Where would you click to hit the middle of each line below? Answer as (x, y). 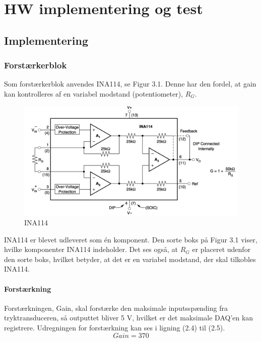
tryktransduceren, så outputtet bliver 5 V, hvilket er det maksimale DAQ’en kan (129, 318)
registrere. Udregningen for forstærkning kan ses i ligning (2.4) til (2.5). (115, 327)
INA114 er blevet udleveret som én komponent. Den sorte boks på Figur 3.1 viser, (131, 239)
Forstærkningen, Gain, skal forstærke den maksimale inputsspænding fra (116, 308)
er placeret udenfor (221, 249)
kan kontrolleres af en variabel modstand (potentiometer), (93, 93)
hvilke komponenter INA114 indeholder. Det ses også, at (91, 249)
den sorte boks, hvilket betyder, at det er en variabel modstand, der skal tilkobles (130, 259)
